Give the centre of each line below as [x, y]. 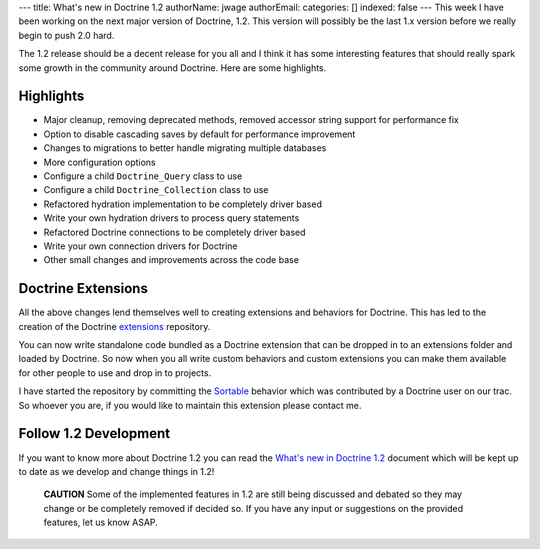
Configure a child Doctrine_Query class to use [143, 176]
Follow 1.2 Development [94, 433]
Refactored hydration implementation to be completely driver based [182, 204]
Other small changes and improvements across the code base [171, 260]
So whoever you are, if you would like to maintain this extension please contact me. [190, 405]
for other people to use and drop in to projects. [115, 372]
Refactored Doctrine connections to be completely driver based [174, 232]
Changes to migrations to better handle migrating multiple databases [185, 148]
